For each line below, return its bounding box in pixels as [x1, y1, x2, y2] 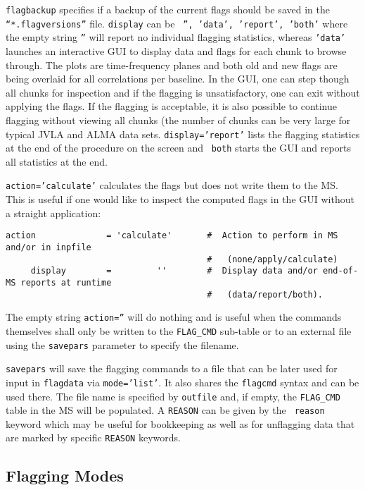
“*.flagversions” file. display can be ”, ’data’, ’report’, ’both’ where [6, 16, 348, 30]
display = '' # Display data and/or [30, 266, 318, 276]
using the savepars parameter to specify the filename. [6, 337, 239, 352]
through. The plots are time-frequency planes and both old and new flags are [6, 57, 338, 72]
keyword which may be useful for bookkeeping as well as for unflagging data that [6, 416, 355, 431]
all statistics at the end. [6, 154, 108, 169]
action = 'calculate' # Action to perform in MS [6, 231, 338, 241]
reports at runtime [20, 277, 112, 288]
